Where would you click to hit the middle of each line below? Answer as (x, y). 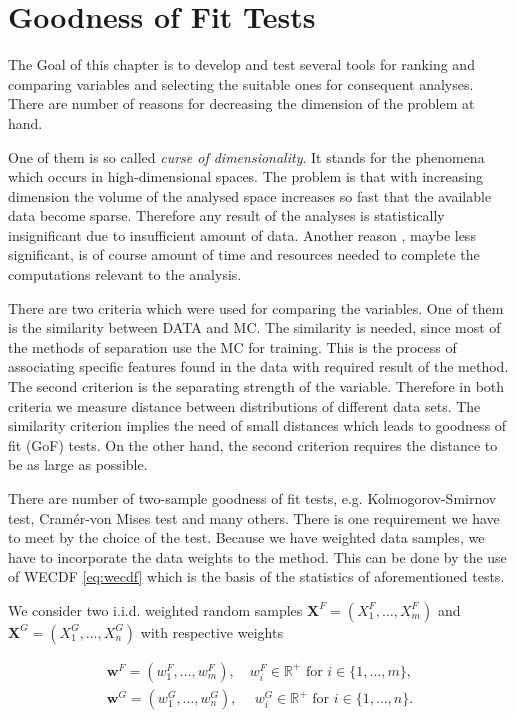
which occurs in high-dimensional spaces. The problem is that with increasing (246, 176)
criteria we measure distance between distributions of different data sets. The (244, 405)
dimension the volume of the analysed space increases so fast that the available (250, 195)
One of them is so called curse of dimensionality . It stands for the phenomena (246, 156)
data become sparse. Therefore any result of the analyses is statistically (226, 215)
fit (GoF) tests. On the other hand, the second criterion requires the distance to (253, 444)
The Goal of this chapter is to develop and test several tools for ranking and (241, 64)
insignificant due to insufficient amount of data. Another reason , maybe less (242, 234)
